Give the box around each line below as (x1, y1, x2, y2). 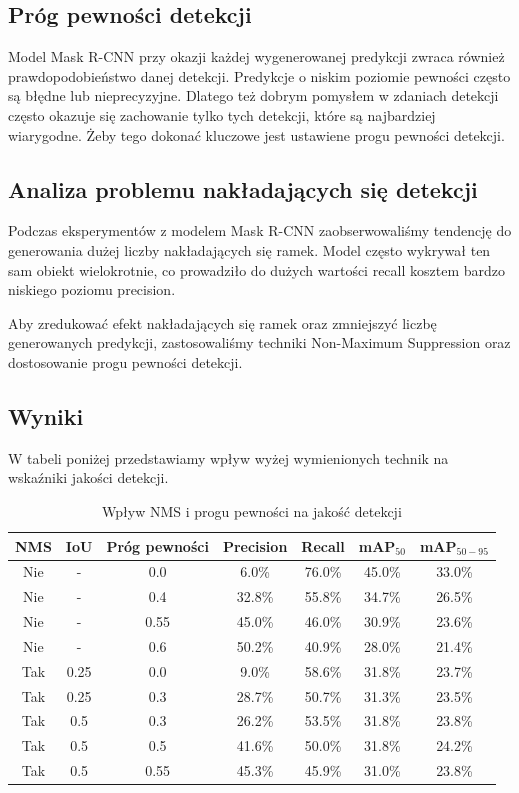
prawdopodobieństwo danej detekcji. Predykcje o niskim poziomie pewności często (8, 65, 511, 86)
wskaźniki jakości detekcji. (8, 467, 169, 488)
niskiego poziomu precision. (8, 279, 176, 300)
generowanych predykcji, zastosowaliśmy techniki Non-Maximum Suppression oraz (8, 332, 511, 353)
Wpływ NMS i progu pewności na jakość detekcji (102, 500, 402, 521)
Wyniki (8, 400, 84, 431)
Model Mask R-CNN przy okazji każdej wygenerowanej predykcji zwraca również (8, 46, 505, 67)
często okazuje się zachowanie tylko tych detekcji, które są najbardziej (8, 104, 436, 125)
